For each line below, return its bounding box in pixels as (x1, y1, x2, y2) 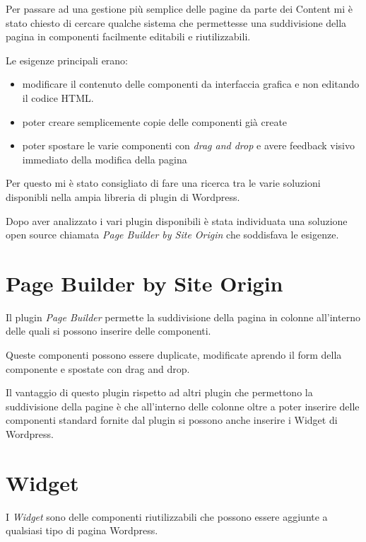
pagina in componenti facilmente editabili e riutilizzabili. (6, 29, 251, 44)
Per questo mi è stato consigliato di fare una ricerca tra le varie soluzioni (6, 175, 321, 190)
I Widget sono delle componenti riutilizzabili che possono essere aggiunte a (6, 509, 328, 524)
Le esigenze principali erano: (6, 52, 129, 67)
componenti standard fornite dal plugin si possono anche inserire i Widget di (6, 413, 338, 427)
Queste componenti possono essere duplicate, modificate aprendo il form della (6, 347, 342, 362)
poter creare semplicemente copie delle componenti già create (22, 114, 288, 129)
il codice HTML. (22, 90, 94, 105)
